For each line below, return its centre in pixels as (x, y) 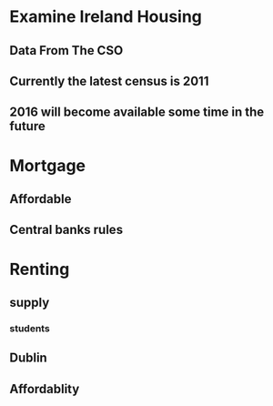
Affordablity (45, 389)
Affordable (40, 199)
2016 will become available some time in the (137, 112)
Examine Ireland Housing (106, 17)
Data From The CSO (66, 51)
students (30, 328)
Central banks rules (66, 230)
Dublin (28, 358)
